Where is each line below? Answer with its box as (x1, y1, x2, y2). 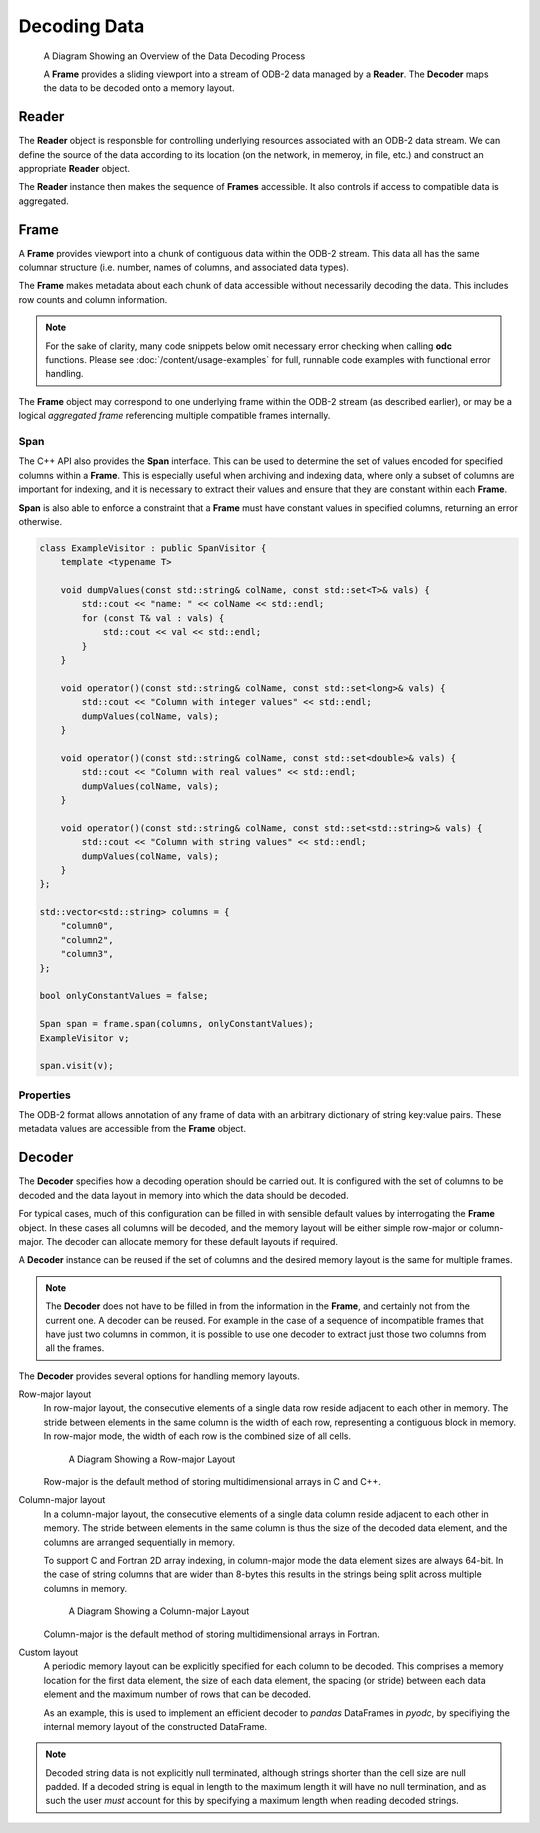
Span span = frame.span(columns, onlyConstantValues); (39, 1018, 314, 1030)
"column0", (60, 920, 114, 932)
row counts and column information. (18, 293, 168, 305)
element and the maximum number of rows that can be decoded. (43, 1688, 312, 1700)
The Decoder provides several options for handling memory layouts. (18, 1370, 300, 1382)
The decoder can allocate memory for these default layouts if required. (46, 1235, 339, 1247)
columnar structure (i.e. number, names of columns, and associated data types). (18, 261, 350, 274)
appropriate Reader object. (18, 163, 130, 175)
